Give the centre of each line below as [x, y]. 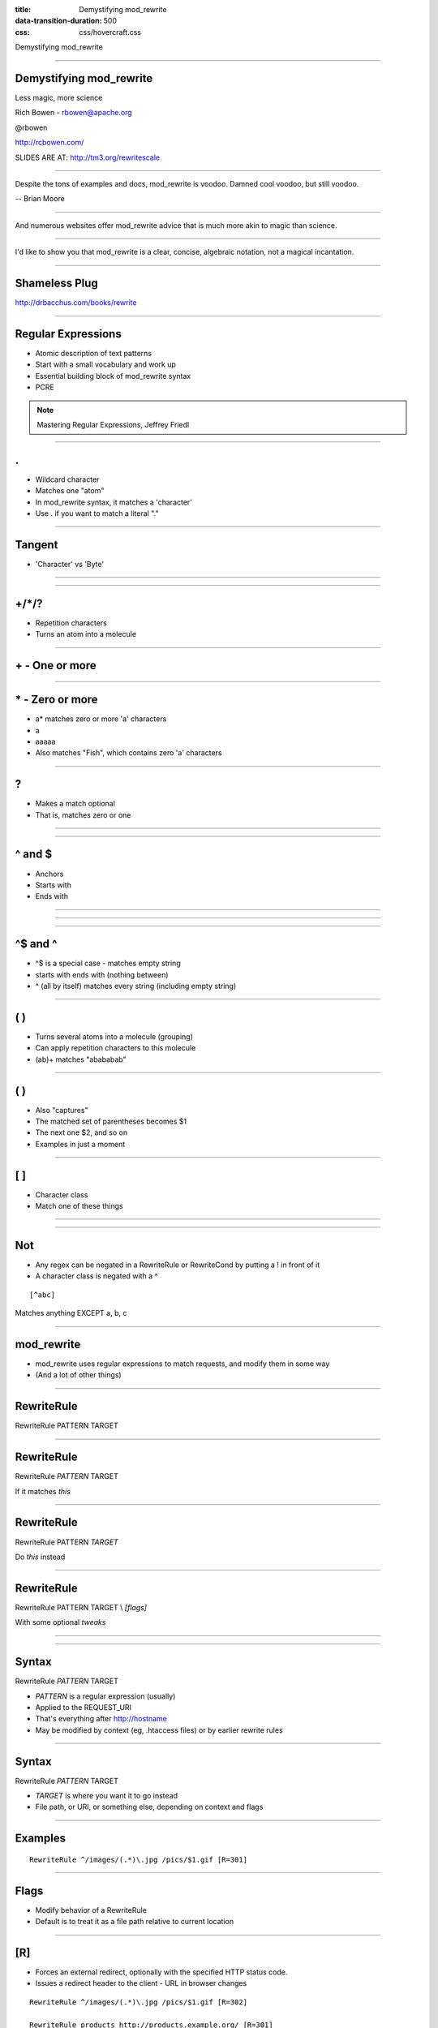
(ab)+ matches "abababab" [81, 1059]
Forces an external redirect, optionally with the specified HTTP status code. [161, 1972]
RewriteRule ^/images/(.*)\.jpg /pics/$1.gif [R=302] [138, 2002]
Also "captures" [62, 1110]
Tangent [36, 545]
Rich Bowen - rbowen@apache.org [74, 113]
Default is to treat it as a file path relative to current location [135, 1922]
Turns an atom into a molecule [86, 634]
